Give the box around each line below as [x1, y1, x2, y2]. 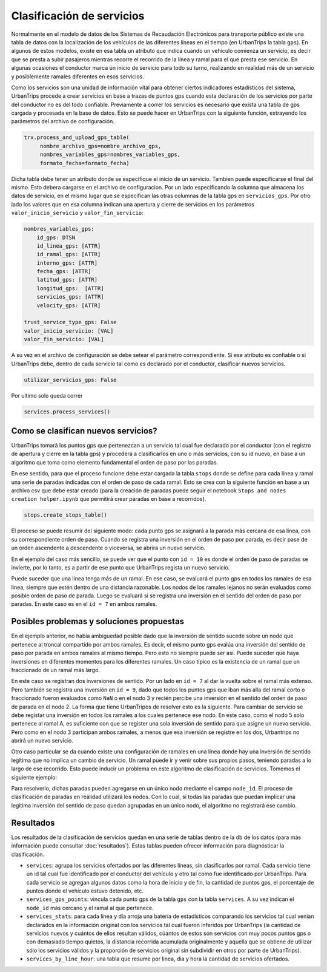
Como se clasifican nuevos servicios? [11, 426, 157, 436]
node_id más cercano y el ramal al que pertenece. [26, 904, 154, 911]
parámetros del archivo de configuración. [11, 118, 115, 125]
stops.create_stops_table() [24, 512, 107, 518]
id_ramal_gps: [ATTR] [36, 251, 101, 258]
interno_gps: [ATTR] [36, 259, 98, 267]
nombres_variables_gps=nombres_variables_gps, [39, 151, 181, 158]
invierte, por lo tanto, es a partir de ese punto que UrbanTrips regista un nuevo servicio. [11, 563, 230, 571]
